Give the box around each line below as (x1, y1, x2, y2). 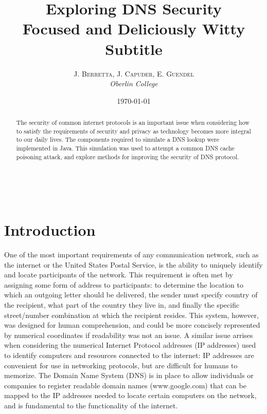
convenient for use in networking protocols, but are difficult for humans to (4, 360, 238, 370)
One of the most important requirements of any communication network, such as (4, 249, 259, 260)
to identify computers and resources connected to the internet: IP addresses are (4, 350, 254, 361)
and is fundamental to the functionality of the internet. (4, 400, 178, 410)
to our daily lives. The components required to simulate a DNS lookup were (16, 135, 219, 144)
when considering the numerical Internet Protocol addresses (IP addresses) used (4, 340, 256, 350)
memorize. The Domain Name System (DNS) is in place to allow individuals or (4, 370, 254, 381)
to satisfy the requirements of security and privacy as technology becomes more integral (16, 126, 251, 135)
